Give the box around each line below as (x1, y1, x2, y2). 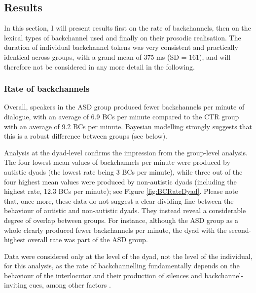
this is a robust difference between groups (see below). (4, 131, 168, 141)
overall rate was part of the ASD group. (28, 234, 148, 245)
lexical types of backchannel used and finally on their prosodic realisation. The (4, 32, 241, 42)
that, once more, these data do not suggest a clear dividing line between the (4, 195, 234, 206)
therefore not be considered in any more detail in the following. (4, 61, 195, 72)
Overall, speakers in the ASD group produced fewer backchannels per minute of (4, 102, 245, 112)
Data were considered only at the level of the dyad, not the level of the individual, (4, 251, 253, 261)
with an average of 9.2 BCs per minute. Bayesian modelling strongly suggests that (4, 121, 252, 131)
